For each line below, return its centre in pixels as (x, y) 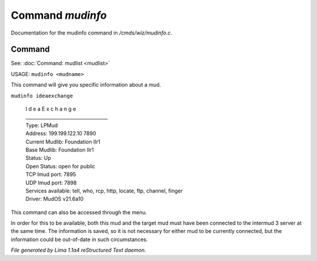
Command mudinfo (59, 15)
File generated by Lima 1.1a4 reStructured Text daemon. (78, 250)
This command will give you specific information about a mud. (86, 85)
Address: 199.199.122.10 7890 (61, 133)
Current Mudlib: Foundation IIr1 (63, 142)
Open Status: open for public (60, 166)
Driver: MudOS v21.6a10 (55, 199)
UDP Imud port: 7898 (51, 183)
